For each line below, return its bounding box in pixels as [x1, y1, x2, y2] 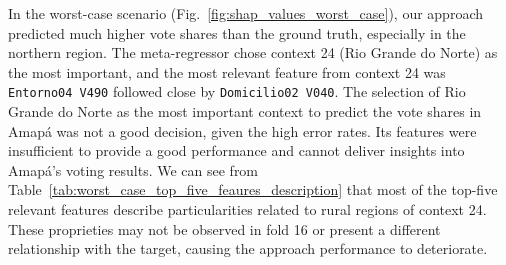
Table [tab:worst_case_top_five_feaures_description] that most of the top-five [8, 179, 498, 200]
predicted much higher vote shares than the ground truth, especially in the [8, 22, 466, 43]
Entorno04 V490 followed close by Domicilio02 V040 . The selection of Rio [8, 81, 466, 102]
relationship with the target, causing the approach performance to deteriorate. [8, 238, 488, 259]
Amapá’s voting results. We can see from [8, 159, 259, 180]
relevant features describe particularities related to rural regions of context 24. [8, 199, 487, 219]
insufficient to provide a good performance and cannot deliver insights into [8, 140, 465, 161]
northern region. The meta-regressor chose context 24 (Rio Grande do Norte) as [8, 42, 498, 63]
